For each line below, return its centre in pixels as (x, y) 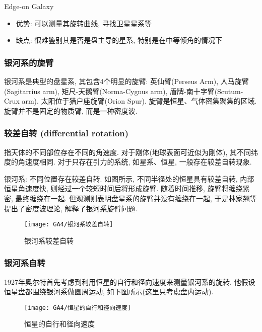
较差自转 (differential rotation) (67, 133)
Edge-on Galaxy (29, 6)
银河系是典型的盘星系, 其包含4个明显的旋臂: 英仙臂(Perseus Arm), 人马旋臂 (126, 81)
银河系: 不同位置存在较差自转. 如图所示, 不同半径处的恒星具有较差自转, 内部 (129, 178)
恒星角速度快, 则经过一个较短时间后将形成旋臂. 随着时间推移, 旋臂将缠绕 (123, 188)
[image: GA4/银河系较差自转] (69, 225)
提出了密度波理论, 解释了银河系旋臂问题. (71, 208)
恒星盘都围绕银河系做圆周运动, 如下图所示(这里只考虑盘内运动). (109, 292)
